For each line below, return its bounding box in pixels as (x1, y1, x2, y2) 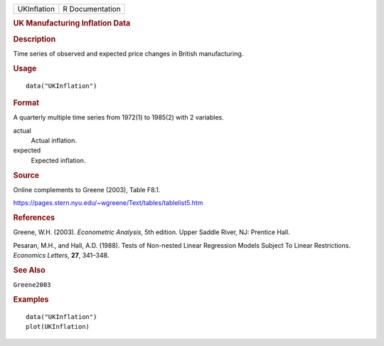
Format (13, 98, 39, 108)
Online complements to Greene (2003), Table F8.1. (13, 185, 161, 194)
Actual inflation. (31, 136, 78, 145)
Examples (13, 294, 49, 304)
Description (13, 34, 56, 44)
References (13, 213, 55, 223)
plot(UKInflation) (26, 323, 90, 331)
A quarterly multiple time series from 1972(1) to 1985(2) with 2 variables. (13, 113, 224, 122)
